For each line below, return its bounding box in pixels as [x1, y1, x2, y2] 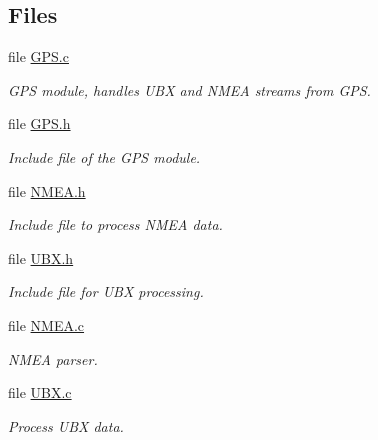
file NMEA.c [8, 314, 85, 335]
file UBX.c [8, 382, 72, 403]
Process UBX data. [8, 415, 124, 436]
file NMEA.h [8, 180, 86, 201]
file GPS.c [8, 46, 69, 67]
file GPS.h [8, 113, 71, 134]
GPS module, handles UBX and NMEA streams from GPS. [8, 79, 371, 100]
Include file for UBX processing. [8, 281, 204, 302]
